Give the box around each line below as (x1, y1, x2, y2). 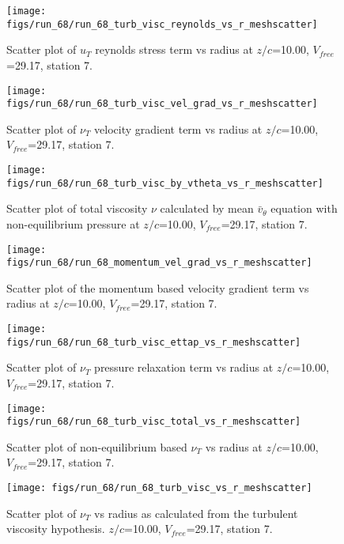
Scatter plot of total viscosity (6, 200, 148, 217)
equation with (270, 200, 338, 217)
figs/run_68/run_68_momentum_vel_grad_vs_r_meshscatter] (6, 257, 312, 269)
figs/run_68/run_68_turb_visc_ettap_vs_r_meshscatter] (6, 336, 301, 348)
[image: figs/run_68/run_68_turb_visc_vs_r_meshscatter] (6, 482, 312, 493)
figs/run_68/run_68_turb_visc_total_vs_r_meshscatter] (6, 416, 301, 428)
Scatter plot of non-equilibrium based (6, 438, 187, 455)
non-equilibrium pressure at (6, 215, 140, 232)
